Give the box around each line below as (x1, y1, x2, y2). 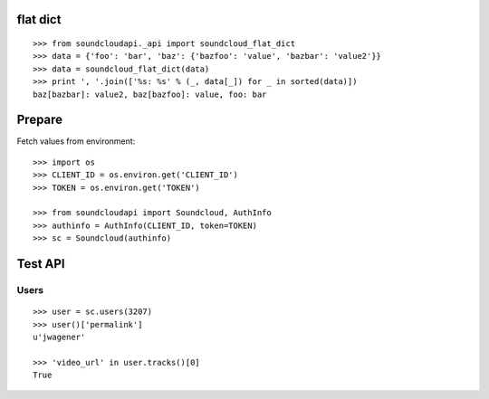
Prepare (16, 112, 63, 128)
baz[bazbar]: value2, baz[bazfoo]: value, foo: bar (33, 89, 267, 100)
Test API (16, 256, 65, 271)
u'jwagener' (33, 331, 86, 342)
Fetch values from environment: (16, 136, 136, 147)
